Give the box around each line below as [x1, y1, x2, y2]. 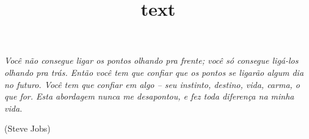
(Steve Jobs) [4, 122, 51, 135]
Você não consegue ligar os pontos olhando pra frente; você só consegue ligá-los [4, 54, 299, 67]
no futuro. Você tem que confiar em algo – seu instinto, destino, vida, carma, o [4, 78, 300, 90]
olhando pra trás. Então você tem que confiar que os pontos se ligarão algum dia [4, 66, 304, 78]
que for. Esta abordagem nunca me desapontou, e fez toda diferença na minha [4, 90, 294, 103]
